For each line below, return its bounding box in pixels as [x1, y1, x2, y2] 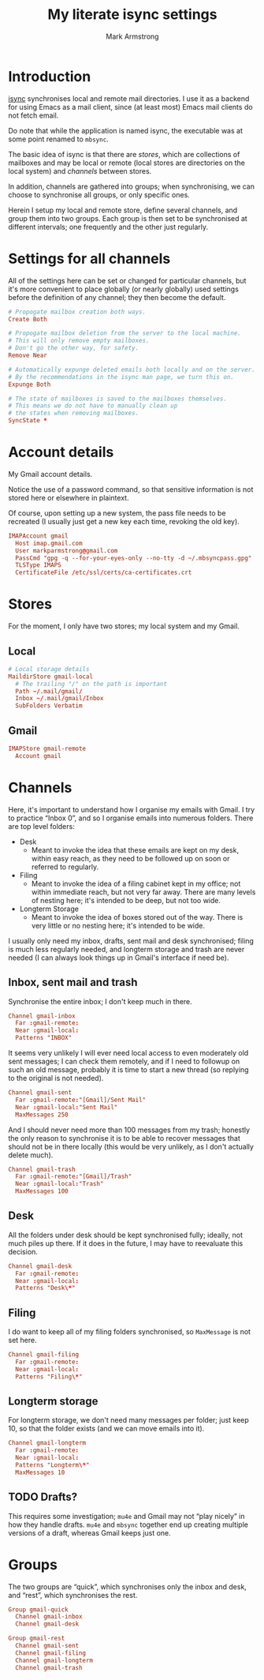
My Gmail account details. [8, 469, 93, 478]
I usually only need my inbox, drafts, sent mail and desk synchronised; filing [8, 936, 255, 945]
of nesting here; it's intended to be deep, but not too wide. [31, 895, 221, 905]
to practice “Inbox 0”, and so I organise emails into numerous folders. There [8, 813, 254, 823]
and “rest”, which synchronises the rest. [8, 1590, 138, 1599]
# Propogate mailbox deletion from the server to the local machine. [8, 329, 242, 337]
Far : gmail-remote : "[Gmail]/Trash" [15, 1172, 132, 1181]
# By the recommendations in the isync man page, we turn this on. [8, 373, 235, 381]
